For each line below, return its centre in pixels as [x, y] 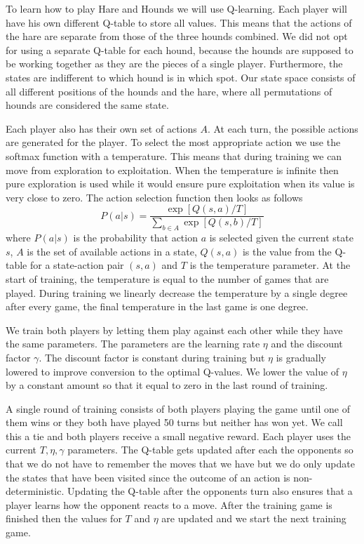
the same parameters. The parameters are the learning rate [133, 344]
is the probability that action [135, 238]
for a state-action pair [77, 265]
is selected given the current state [281, 238]
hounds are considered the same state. [87, 105]
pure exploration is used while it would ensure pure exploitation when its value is [180, 184]
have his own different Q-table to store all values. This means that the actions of [179, 22]
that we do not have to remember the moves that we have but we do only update [180, 464]
